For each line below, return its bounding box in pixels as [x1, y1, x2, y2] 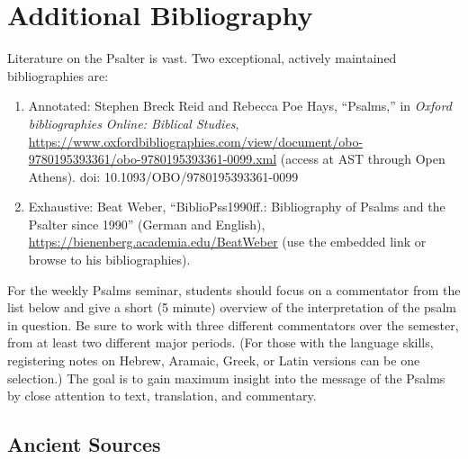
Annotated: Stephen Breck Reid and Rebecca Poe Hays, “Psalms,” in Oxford [28, 96, 452, 115]
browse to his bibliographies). [28, 250, 191, 269]
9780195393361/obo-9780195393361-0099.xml [28, 149, 277, 168]
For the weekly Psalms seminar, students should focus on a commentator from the [7, 280, 461, 299]
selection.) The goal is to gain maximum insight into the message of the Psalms [7, 368, 445, 387]
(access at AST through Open [280, 149, 445, 168]
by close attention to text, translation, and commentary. [7, 386, 317, 405]
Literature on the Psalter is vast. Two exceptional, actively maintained [7, 49, 397, 67]
